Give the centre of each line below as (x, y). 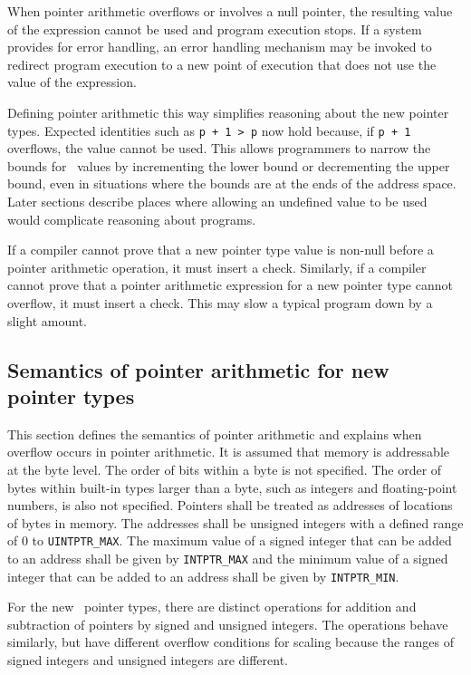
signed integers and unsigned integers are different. (148, 660)
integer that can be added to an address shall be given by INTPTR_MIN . (203, 576)
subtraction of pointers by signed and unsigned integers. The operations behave (228, 624)
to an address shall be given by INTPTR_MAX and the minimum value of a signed (228, 558)
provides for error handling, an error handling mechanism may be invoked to (220, 47)
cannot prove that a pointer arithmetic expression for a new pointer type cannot (230, 285)
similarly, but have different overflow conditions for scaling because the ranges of (231, 642)
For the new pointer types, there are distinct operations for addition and (212, 607)
